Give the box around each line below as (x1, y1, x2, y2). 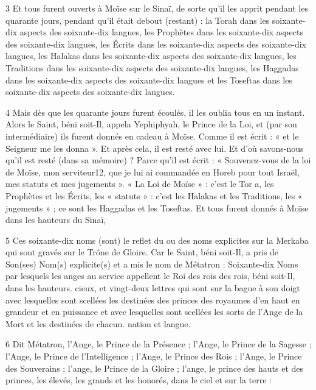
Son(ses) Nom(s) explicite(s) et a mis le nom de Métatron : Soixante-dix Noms (5, 257, 298, 270)
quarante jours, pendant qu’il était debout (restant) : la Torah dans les (5, 13, 270, 26)
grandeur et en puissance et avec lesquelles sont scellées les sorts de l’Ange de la (5, 305, 303, 318)
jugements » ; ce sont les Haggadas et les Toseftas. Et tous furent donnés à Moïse (5, 201, 309, 214)
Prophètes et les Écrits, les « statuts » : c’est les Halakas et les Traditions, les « (5, 189, 303, 202)
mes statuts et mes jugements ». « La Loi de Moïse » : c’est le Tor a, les (5, 177, 274, 190)
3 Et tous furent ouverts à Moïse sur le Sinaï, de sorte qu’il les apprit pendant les (5, 2, 308, 14)
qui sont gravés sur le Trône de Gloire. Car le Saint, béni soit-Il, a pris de (5, 246, 279, 258)
